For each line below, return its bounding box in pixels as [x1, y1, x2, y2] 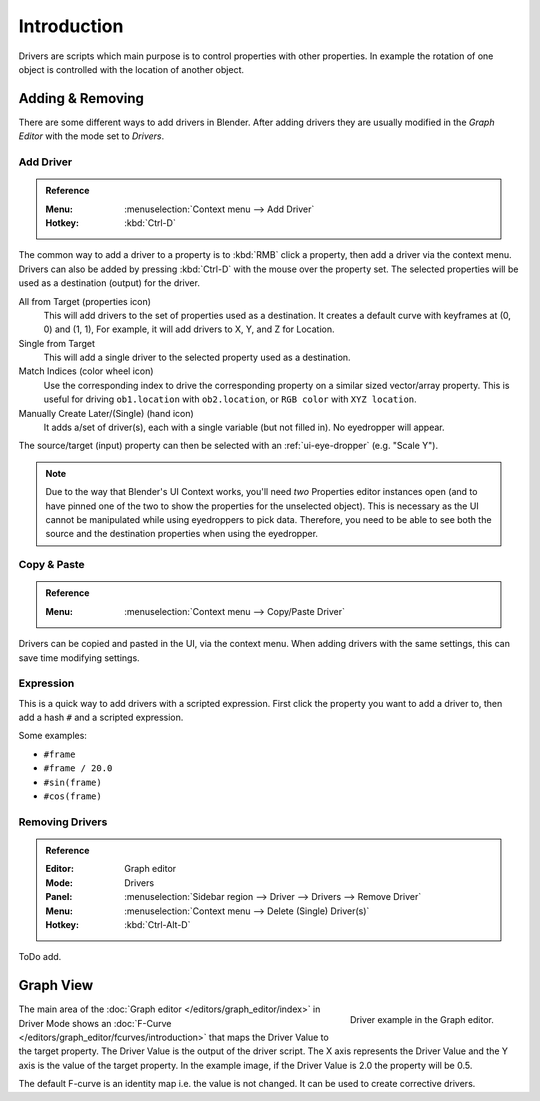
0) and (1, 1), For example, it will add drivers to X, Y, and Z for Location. [43, 323, 335, 335]
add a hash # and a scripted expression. [18, 711, 184, 724]
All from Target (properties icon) [18, 295, 152, 307]
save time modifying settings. [18, 651, 140, 664]
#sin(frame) [43, 776, 102, 788]
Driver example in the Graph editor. [350, 1014, 494, 1025]
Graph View [18, 977, 94, 994]
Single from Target [18, 337, 95, 349]
